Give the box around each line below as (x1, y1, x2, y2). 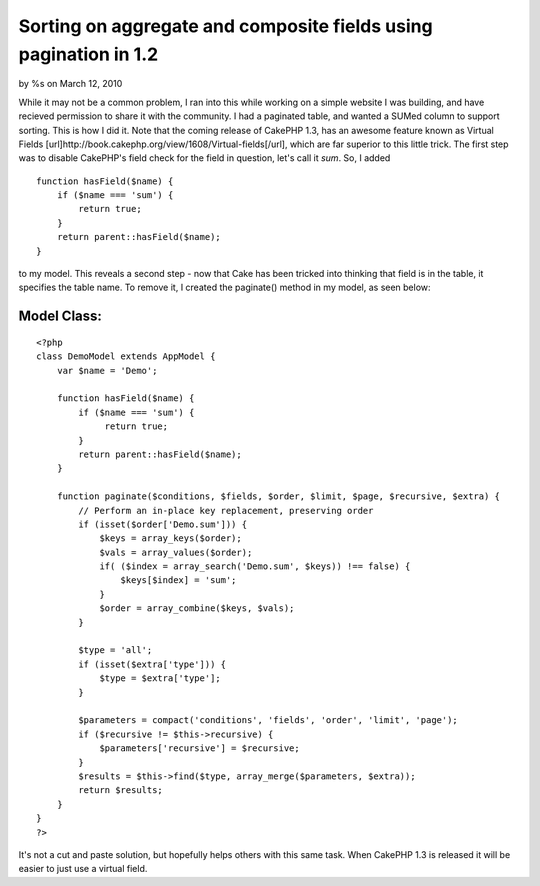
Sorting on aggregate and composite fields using (18, 15, 434, 37)
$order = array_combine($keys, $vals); (99, 603, 295, 614)
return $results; (78, 785, 164, 796)
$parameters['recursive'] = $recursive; (99, 743, 300, 754)
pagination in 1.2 (18, 43, 159, 65)
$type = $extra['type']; (99, 673, 222, 684)
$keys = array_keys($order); (99, 533, 242, 544)
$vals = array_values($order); (99, 546, 253, 558)
